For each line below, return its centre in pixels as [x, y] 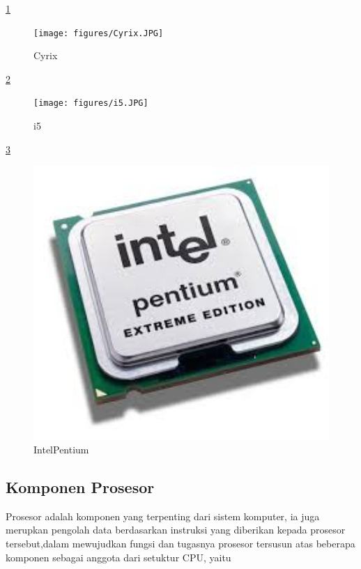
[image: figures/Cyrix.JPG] [99, 33]
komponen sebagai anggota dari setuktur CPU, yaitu [118, 557]
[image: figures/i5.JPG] [91, 103]
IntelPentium [61, 449]
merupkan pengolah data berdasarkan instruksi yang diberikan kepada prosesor [176, 530]
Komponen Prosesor [80, 486]
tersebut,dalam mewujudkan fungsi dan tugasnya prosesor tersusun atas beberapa [180, 543]
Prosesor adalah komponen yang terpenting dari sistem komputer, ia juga [163, 516]
